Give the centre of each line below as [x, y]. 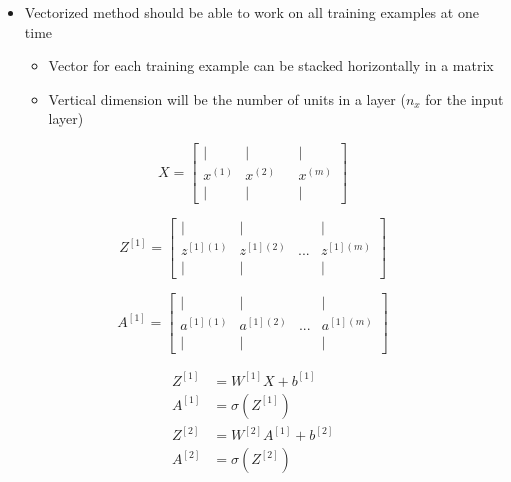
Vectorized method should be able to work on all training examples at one [251, 12]
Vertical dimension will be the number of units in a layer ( [227, 98]
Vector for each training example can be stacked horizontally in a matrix [271, 65]
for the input [464, 98]
